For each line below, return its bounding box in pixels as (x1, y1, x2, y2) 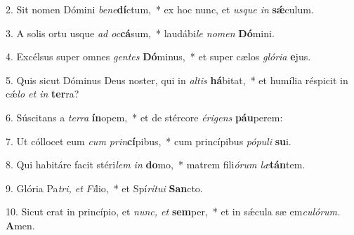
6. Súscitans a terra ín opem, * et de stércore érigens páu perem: (6, 109, 283, 124)
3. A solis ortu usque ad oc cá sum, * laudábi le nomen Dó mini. (6, 25, 275, 40)
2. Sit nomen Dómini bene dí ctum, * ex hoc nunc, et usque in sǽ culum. (6, 2, 314, 16)
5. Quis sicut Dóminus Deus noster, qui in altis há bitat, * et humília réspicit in (6, 72, 348, 87)
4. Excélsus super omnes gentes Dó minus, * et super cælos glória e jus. (6, 49, 311, 64)
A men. (6, 217, 35, 232)
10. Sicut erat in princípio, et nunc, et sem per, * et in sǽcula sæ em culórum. (6, 204, 341, 219)
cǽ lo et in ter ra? (6, 86, 79, 101)
